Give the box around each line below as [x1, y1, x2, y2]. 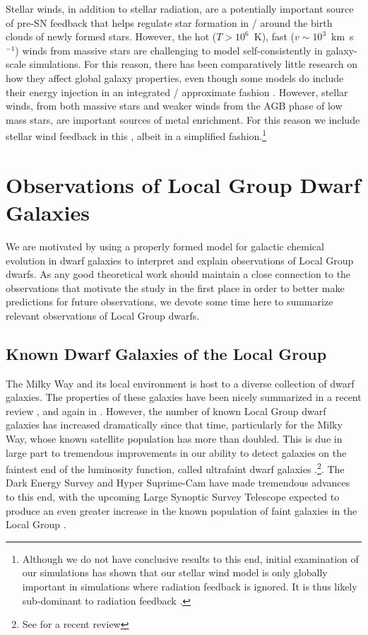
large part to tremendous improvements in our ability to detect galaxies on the [6, 445, 347, 460]
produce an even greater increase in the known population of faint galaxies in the [6, 503, 357, 518]
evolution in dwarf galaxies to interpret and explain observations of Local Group [6, 252, 354, 267]
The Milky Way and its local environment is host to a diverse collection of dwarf [6, 375, 355, 390]
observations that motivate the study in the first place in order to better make [6, 280, 345, 295]
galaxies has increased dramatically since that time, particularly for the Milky [6, 417, 343, 432]
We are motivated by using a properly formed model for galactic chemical [6, 238, 324, 253]
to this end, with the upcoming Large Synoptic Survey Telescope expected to [6, 489, 340, 504]
